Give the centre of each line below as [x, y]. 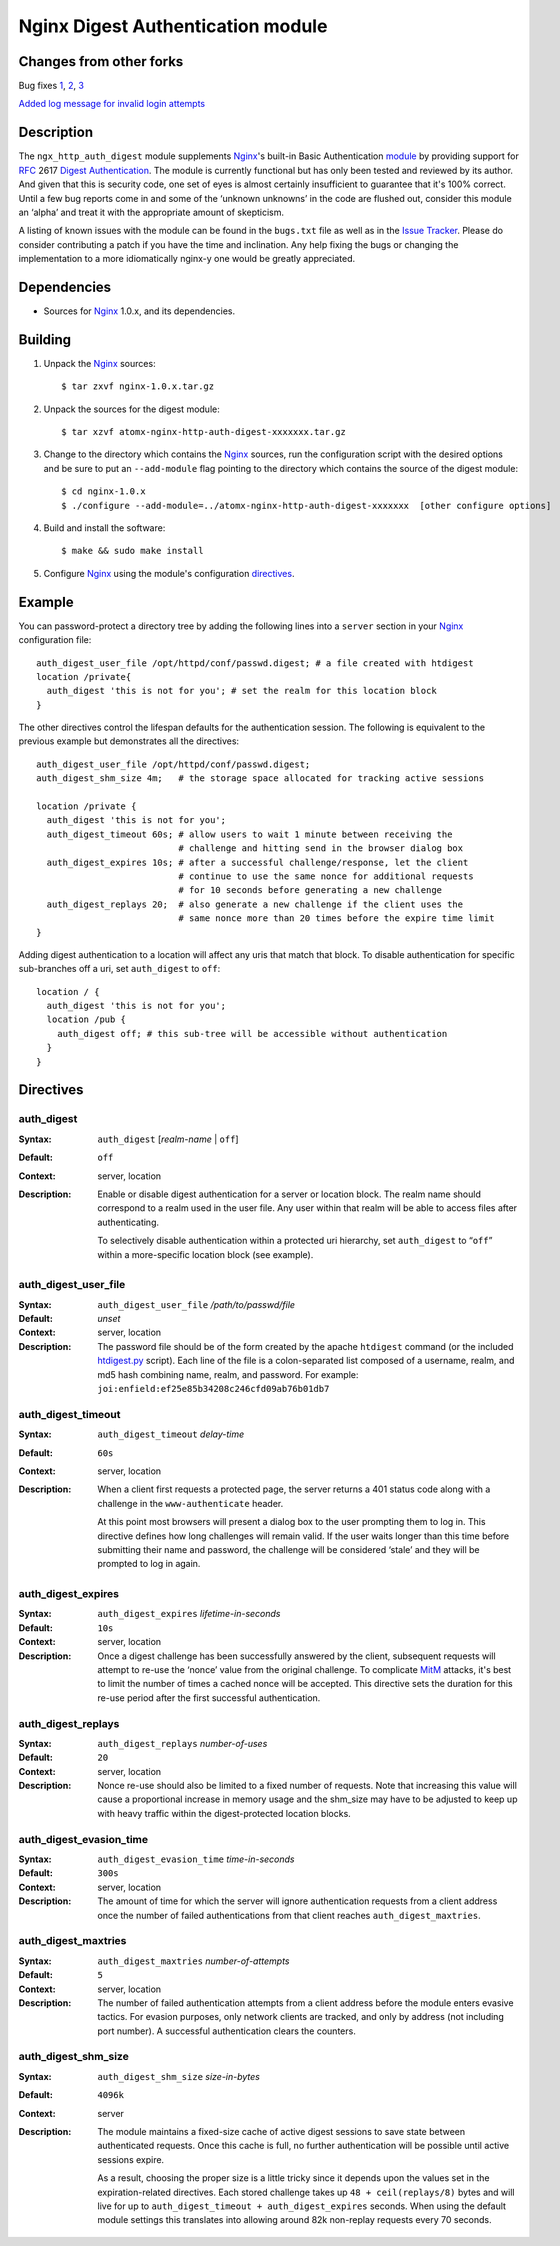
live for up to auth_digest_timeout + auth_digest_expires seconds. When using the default [302, 2206]
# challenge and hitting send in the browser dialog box [321, 848]
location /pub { [86, 1019]
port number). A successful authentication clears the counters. [227, 2031]
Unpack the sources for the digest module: [131, 409]
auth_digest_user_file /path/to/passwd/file [196, 1304]
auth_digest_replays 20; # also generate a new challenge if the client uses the [255, 904]
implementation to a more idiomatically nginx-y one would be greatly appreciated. [187, 259]
